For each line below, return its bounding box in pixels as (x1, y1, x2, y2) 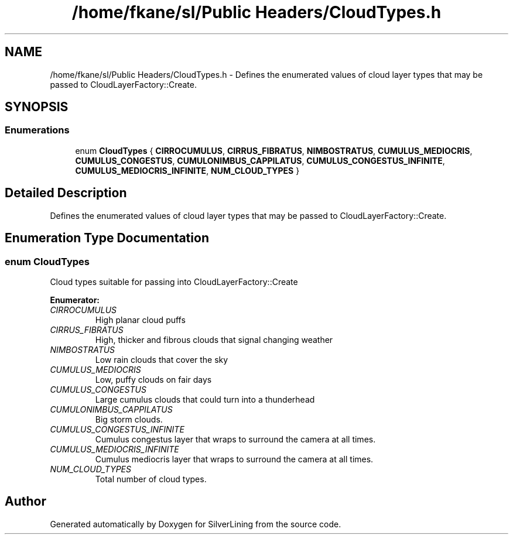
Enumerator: (50, 294, 100, 305)
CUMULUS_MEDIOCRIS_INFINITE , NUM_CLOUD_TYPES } (75, 165, 300, 176)
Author (5, 494, 46, 509)
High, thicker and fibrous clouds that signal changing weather (95, 334, 333, 345)
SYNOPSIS (5, 99, 69, 115)
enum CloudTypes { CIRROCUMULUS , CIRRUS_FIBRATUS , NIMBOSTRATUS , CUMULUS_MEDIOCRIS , (75, 145, 473, 156)
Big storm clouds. (95, 414, 163, 424)
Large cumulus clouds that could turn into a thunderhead (95, 394, 315, 404)
